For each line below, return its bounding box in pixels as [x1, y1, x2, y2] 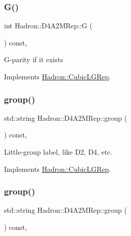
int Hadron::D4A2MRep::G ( [4, 20, 92, 31]
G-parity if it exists [4, 54, 63, 65]
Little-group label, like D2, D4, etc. [4, 147, 112, 157]
